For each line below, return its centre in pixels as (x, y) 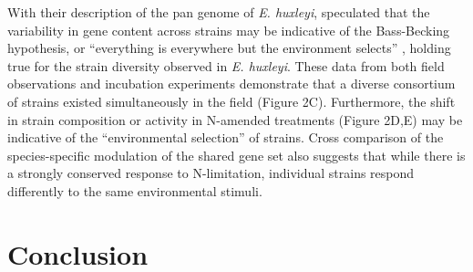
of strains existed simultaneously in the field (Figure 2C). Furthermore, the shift (231, 101)
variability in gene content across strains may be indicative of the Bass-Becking (229, 30)
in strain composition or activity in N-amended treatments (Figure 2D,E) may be (235, 119)
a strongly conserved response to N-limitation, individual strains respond (211, 173)
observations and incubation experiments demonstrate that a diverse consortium (231, 84)
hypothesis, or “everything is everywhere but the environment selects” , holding (229, 48)
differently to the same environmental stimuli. (135, 190)
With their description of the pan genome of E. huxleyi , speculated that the (219, 12)
